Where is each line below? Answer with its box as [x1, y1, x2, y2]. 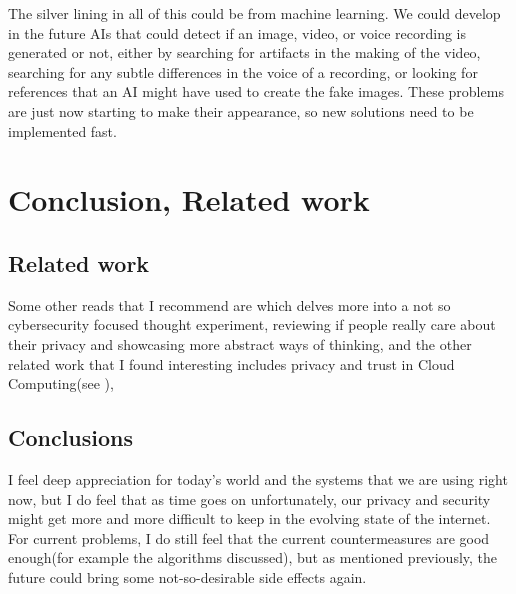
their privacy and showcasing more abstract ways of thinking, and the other [8, 333, 472, 354]
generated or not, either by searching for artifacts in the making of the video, [8, 42, 481, 63]
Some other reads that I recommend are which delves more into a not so [8, 294, 451, 315]
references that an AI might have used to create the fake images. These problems [8, 81, 504, 102]
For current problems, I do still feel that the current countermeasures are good [8, 527, 490, 548]
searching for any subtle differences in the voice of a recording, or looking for [8, 61, 478, 82]
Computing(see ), [8, 373, 114, 394]
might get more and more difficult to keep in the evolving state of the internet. [8, 508, 491, 529]
